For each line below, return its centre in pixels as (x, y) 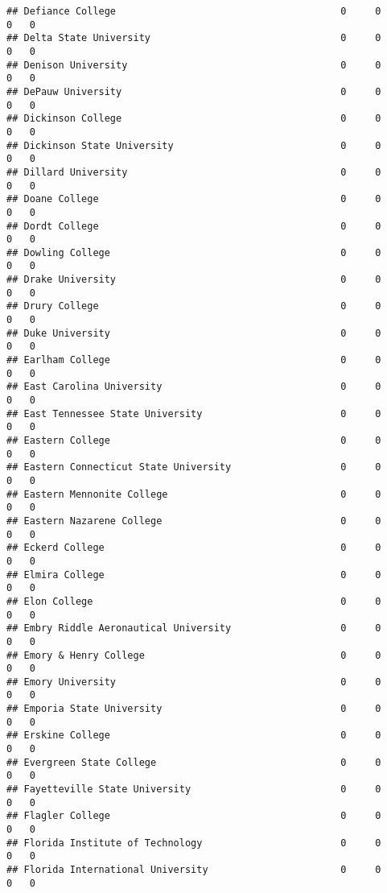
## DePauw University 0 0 (194, 91)
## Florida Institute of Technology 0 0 (194, 843)
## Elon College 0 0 (194, 601)
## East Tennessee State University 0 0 (194, 413)
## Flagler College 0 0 (194, 816)
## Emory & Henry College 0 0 (194, 655)
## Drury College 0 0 (194, 306)
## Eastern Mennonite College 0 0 (194, 494)
